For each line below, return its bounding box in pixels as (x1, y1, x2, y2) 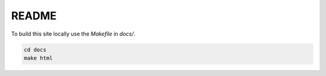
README (11, 9, 57, 22)
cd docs (24, 46, 46, 53)
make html (24, 54, 53, 62)
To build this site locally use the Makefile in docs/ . (11, 30, 136, 37)
